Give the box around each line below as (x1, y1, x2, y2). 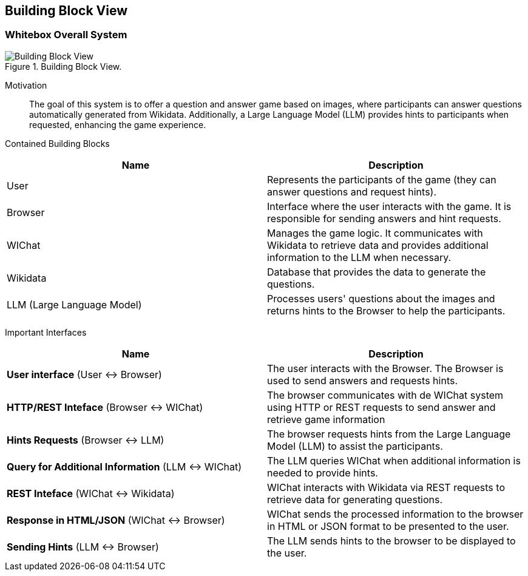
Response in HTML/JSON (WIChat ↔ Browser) (7, 513, 225, 526)
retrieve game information (267, 413, 385, 425)
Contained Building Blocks (5, 138, 110, 149)
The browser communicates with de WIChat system (267, 388, 504, 401)
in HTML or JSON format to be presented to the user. (267, 520, 509, 532)
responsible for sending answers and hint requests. (267, 212, 501, 225)
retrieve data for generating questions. (267, 493, 443, 506)
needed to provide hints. (267, 466, 378, 479)
